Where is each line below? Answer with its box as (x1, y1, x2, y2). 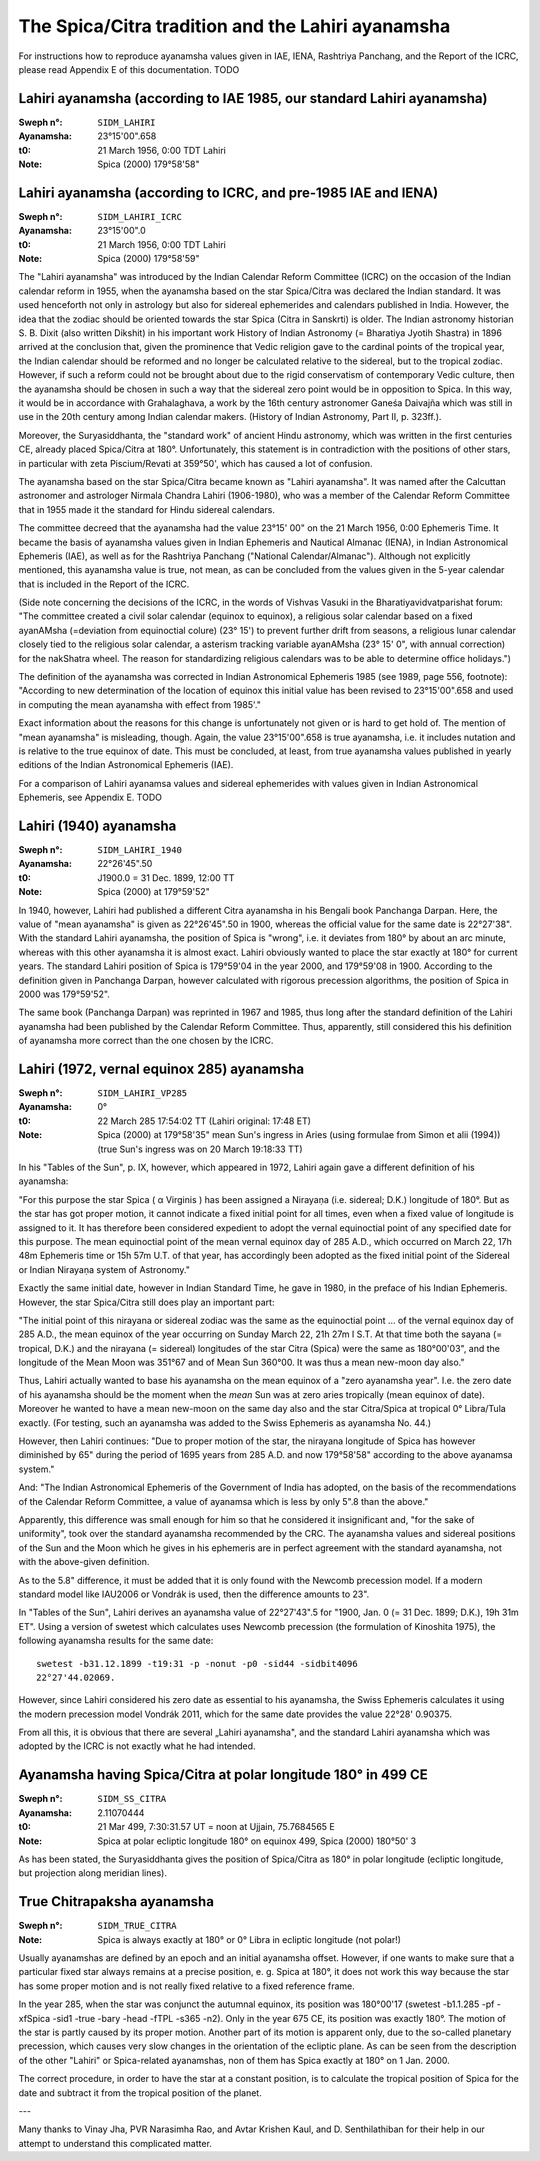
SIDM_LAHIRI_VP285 (97, 1088, 188, 1099)
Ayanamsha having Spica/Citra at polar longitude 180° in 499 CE (18, 1766, 429, 1784)
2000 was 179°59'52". (18, 988, 110, 1000)
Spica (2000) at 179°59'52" (97, 886, 210, 898)
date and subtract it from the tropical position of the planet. (18, 2086, 262, 2099)
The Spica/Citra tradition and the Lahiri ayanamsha (18, 15, 451, 37)
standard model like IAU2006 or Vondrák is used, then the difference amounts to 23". (18, 1588, 370, 1600)
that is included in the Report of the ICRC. (18, 578, 190, 590)
